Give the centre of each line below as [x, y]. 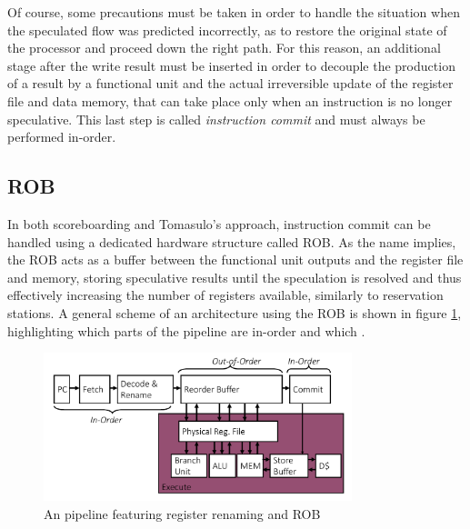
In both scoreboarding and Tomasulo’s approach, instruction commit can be [219, 223]
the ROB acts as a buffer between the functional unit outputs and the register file [235, 260]
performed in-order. [62, 137]
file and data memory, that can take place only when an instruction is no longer [230, 100]
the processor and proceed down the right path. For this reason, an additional [224, 48]
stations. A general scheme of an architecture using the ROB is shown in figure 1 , [235, 312]
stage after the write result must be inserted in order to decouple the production [231, 65]
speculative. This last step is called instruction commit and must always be [216, 119]
